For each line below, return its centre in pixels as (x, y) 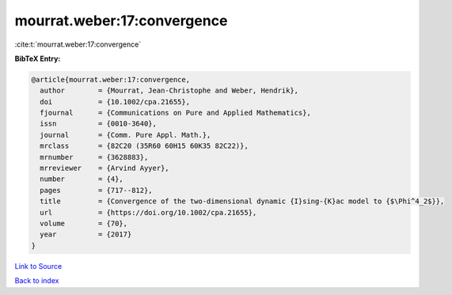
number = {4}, (82, 179)
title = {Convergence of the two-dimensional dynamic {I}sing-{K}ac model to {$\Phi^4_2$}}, (242, 201)
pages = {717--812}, (97, 190)
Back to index (37, 281)
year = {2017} (86, 234)
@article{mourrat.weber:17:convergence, (110, 79)
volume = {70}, (84, 223)
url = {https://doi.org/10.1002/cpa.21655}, (148, 212)
